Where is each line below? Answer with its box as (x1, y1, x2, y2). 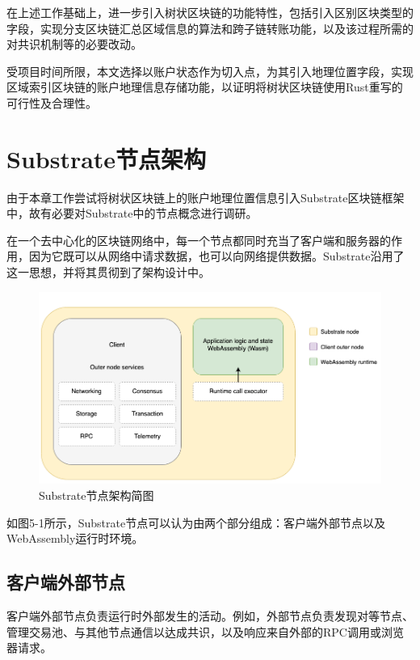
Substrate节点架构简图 (39, 487, 154, 504)
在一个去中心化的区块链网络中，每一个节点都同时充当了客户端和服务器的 (6, 231, 391, 248)
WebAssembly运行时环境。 (6, 530, 144, 547)
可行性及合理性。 (6, 94, 97, 111)
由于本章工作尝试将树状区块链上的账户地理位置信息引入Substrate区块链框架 (6, 188, 405, 205)
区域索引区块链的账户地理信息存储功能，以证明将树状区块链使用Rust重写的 (6, 78, 403, 95)
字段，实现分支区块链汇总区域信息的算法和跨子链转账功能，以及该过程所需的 (6, 19, 414, 36)
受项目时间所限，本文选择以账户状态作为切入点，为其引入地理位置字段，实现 (6, 62, 414, 79)
